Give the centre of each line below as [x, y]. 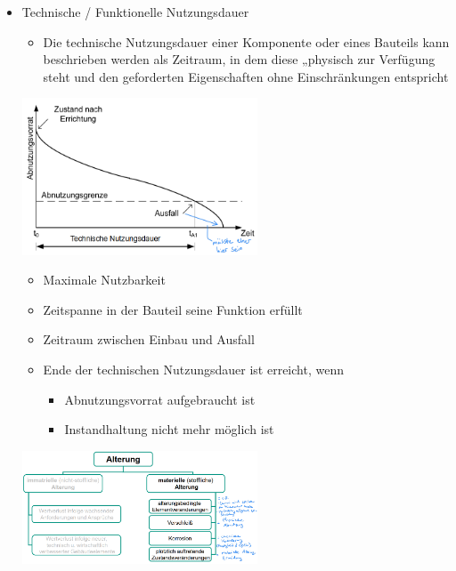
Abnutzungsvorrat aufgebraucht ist [160, 399]
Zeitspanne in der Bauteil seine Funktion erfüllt [173, 309]
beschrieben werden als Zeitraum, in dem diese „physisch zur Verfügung [239, 59]
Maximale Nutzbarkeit [104, 280]
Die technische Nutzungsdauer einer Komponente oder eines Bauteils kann [246, 41]
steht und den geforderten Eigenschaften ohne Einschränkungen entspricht [246, 76]
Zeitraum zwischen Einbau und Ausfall [149, 339]
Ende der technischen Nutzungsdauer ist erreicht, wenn [193, 370]
